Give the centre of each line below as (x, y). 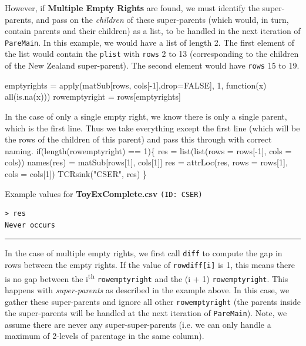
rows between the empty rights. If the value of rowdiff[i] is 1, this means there (150, 264)
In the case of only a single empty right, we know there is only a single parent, (146, 116)
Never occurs (30, 225)
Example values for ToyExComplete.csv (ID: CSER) (104, 193)
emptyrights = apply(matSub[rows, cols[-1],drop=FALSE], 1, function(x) (136, 85)
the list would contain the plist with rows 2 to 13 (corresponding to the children (152, 54)
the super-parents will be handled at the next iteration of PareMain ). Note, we (146, 313)
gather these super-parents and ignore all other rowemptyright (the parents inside (153, 301)
